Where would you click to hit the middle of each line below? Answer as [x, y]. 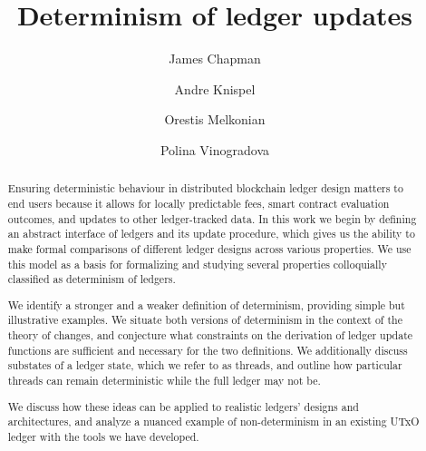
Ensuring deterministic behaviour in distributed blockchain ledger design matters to [205, 188]
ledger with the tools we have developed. [103, 436]
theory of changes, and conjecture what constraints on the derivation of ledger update [210, 335]
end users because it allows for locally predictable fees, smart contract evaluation [198, 203]
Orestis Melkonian [215, 119]
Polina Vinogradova [215, 149]
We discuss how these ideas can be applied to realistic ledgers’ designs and [183, 406]
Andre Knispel [215, 88]
